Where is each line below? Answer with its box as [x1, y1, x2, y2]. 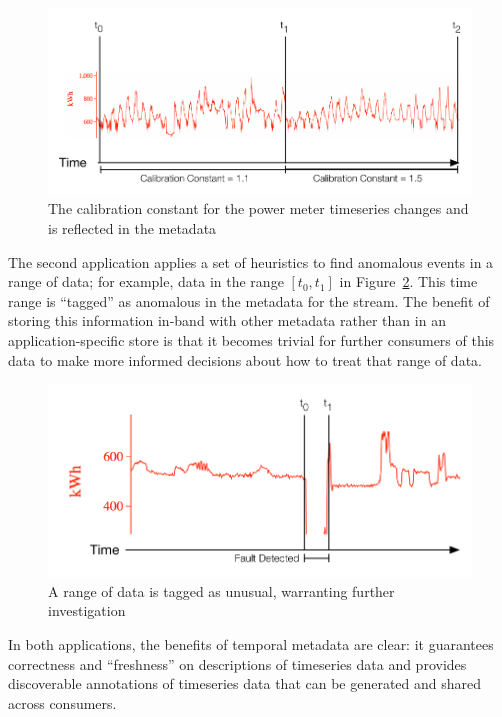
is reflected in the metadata [48, 218, 217, 239]
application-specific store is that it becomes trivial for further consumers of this [8, 330, 495, 350]
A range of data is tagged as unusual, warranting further [48, 580, 395, 601]
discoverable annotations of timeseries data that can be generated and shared [8, 673, 482, 694]
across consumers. [8, 692, 117, 713]
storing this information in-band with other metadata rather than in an [8, 310, 446, 331]
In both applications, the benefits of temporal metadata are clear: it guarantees [8, 634, 494, 654]
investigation [48, 600, 126, 621]
